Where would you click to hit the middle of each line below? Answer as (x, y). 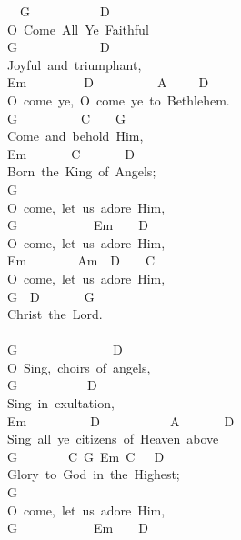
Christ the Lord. (55, 314)
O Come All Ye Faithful (78, 29)
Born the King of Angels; (82, 171)
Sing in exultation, (61, 403)
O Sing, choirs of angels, (79, 367)
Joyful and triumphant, (75, 64)
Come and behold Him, (75, 136)
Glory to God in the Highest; (94, 474)
